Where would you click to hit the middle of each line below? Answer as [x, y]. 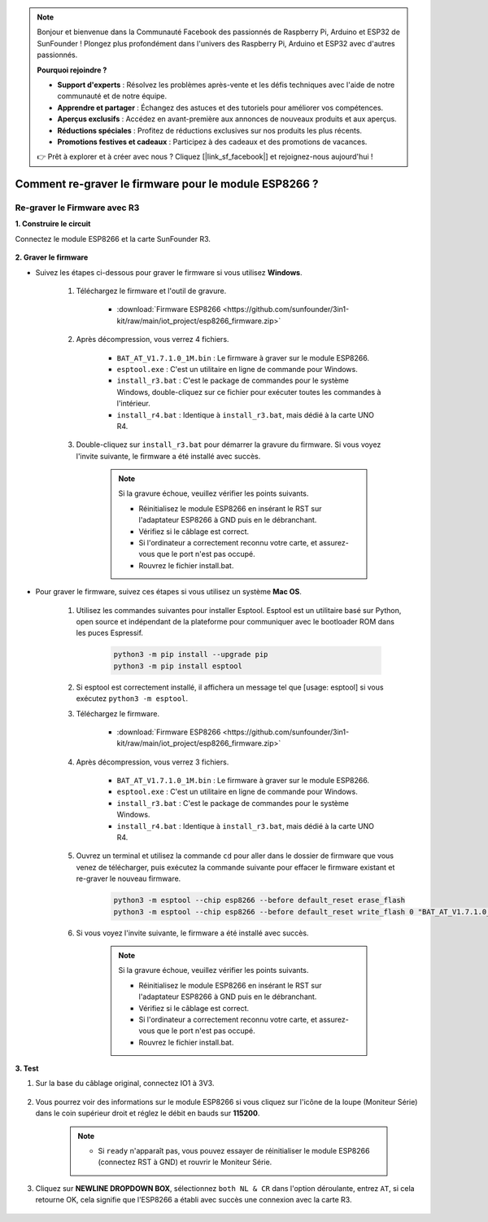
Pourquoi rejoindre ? [72, 70]
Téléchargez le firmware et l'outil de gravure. [151, 291]
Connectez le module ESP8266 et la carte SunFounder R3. [113, 239]
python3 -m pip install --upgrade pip [191, 655]
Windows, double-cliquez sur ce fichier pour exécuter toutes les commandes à [249, 392]
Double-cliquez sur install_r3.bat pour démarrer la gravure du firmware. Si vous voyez [229, 445]
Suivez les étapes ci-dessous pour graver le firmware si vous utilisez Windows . [169, 272]
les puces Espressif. [110, 633]
